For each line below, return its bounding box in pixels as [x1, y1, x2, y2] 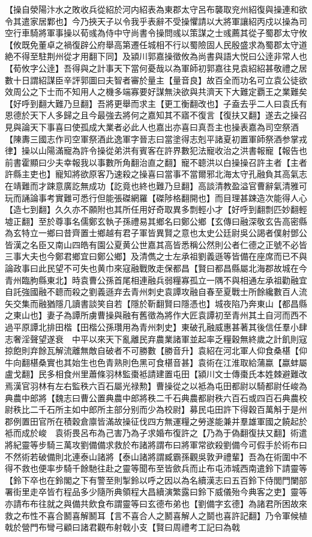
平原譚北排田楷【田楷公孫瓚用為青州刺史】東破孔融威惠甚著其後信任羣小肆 [13, 321, 307, 333]
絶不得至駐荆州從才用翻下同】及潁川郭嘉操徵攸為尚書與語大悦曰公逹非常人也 [5, 50, 307, 62]
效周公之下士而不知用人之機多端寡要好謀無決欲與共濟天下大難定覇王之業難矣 [5, 85, 307, 98]
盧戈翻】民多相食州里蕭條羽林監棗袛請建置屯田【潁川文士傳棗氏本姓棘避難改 [5, 368, 307, 380]
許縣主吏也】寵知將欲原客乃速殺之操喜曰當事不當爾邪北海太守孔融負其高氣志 [5, 168, 307, 180]
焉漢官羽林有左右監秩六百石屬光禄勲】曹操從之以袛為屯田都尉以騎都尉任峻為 [5, 380, 307, 392]
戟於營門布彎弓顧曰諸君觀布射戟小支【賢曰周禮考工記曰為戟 [5, 521, 240, 533]
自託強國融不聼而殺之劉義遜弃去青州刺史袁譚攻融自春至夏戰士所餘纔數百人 [5, 285, 299, 298]
